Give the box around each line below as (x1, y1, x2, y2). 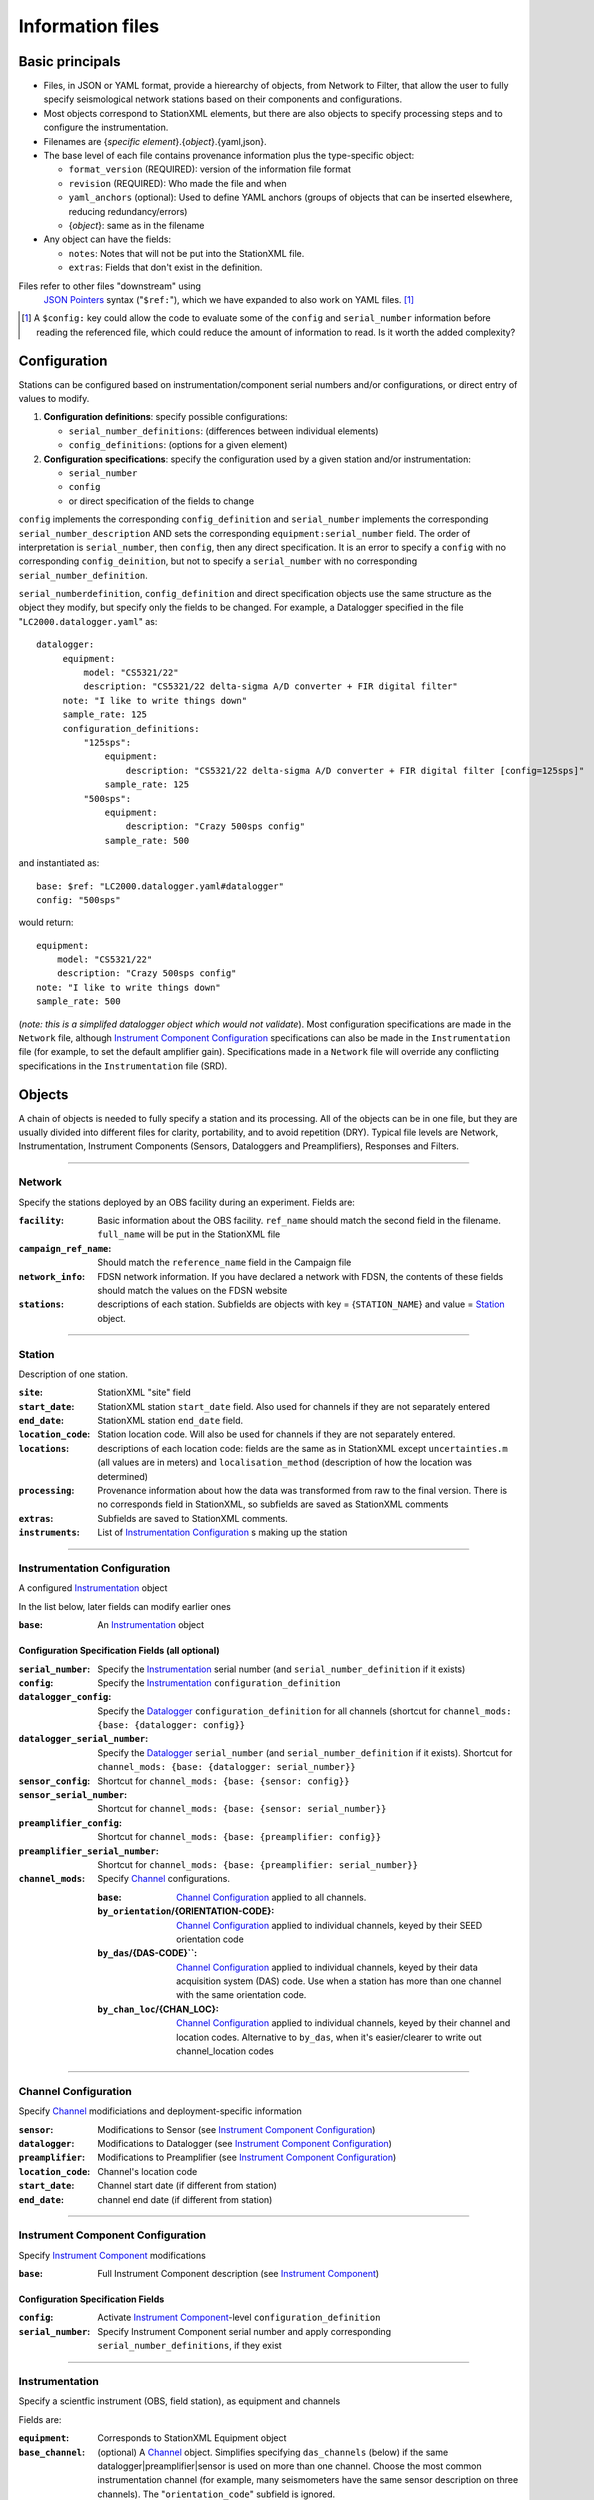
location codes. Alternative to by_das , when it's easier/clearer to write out (176, 2031, 482, 2043)
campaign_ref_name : (18, 1242, 112, 1254)
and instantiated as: (18, 857, 100, 869)
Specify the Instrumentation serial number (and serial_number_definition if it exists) (97, 1663, 466, 1675)
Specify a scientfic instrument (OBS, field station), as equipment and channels (18, 2395, 341, 2407)
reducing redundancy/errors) (68, 205, 188, 217)
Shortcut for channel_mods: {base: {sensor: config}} (97, 1775, 350, 1787)
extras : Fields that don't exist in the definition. (68, 261, 263, 274)
